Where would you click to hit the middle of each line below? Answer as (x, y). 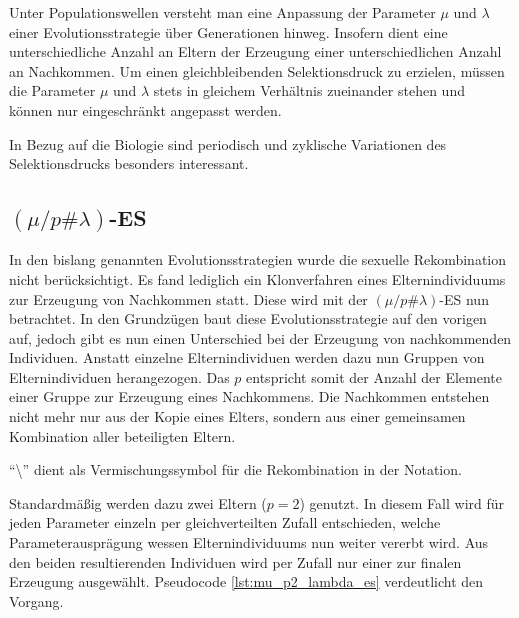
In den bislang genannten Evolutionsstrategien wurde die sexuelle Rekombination (258, 259)
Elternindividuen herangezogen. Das (119, 376)
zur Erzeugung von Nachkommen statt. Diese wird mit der (188, 298)
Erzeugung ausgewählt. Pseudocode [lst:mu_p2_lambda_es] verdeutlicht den (246, 581)
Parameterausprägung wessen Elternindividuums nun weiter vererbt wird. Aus (249, 542)
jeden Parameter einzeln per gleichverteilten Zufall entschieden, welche (225, 522)
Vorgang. (36, 600)
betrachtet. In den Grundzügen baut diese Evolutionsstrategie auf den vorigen (248, 318)
